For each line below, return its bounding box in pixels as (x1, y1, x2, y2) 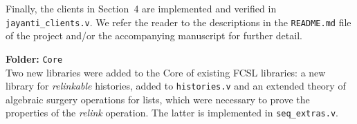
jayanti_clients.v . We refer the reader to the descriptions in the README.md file (6, 14, 351, 29)
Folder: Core (6, 51, 63, 65)
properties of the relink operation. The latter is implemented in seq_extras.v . (6, 105, 338, 120)
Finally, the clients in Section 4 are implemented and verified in (6, 1, 277, 15)
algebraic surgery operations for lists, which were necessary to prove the (6, 92, 310, 106)
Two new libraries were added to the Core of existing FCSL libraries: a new (6, 65, 326, 79)
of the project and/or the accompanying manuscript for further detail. (6, 28, 302, 43)
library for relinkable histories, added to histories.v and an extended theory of (6, 79, 346, 93)
